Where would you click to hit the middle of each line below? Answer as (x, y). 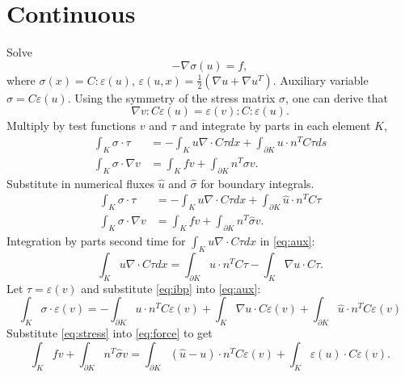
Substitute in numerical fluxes (80, 183)
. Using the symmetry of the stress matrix (171, 97)
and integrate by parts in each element (275, 126)
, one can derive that (337, 97)
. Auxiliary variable (321, 80)
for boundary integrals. (257, 183)
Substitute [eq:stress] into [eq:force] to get (110, 333)
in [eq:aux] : (287, 241)
